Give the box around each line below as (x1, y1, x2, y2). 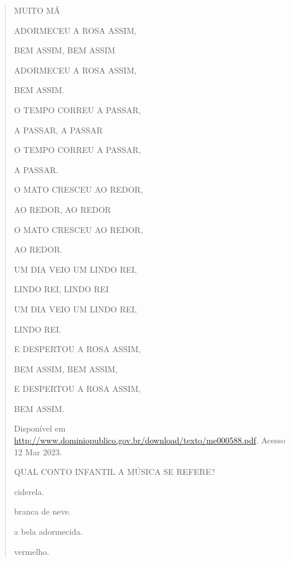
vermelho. (14, 545, 49, 557)
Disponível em (14, 422, 66, 435)
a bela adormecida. (14, 525, 83, 538)
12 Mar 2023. (14, 445, 62, 458)
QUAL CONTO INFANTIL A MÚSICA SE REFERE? (14, 465, 215, 478)
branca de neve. (14, 505, 71, 518)
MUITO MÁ (14, 4, 60, 16)
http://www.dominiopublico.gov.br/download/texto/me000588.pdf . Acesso (14, 434, 286, 446)
